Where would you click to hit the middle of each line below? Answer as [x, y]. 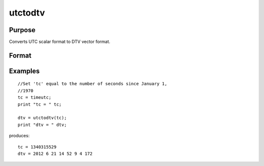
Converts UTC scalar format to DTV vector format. [60, 42]
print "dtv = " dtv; [42, 125]
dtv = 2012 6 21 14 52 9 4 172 [55, 154]
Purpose [22, 30]
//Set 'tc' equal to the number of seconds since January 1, [92, 84]
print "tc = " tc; [40, 104]
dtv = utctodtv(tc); [42, 118]
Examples [24, 71]
